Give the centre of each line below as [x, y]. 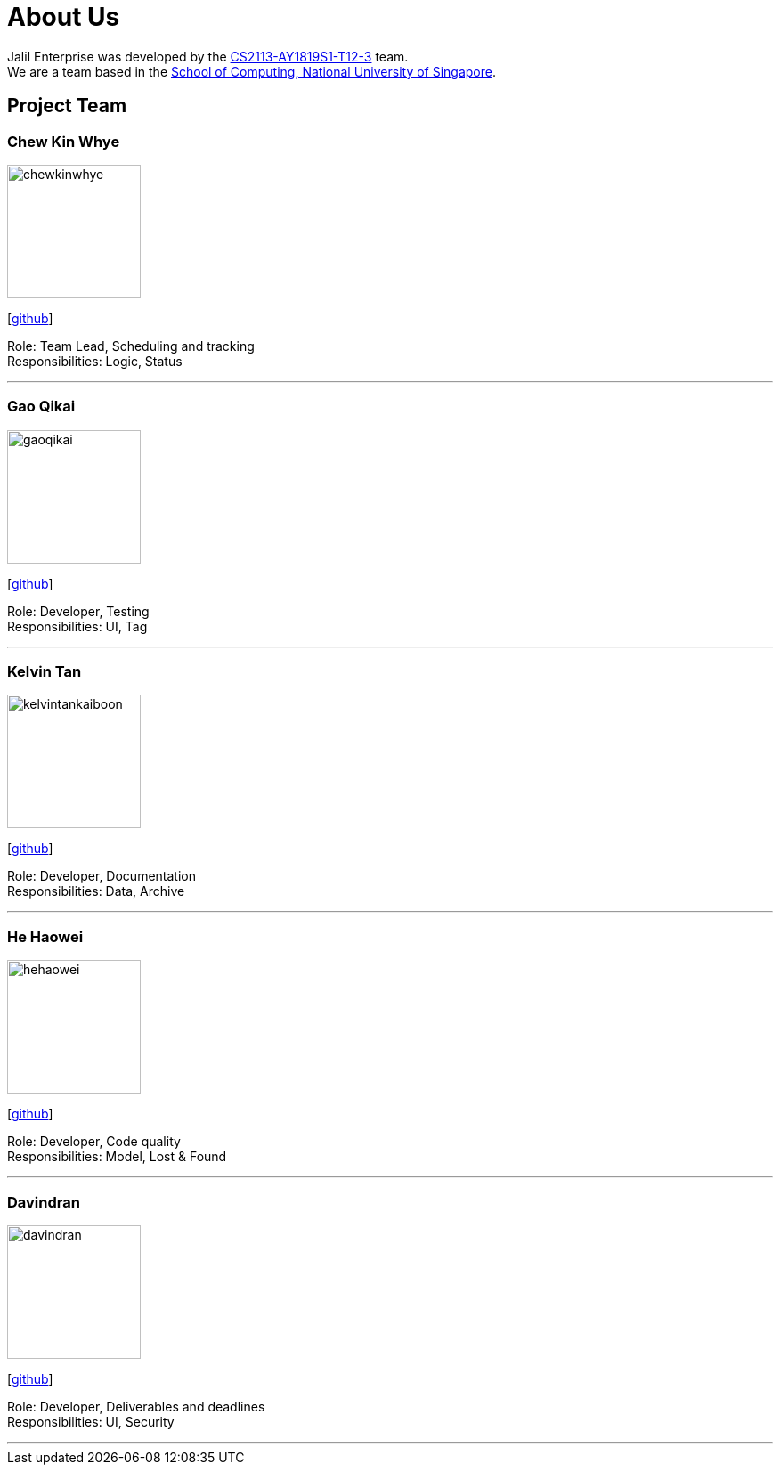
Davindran [44, 1202]
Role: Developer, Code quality [94, 1142]
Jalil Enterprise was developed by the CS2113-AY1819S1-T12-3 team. [208, 56]
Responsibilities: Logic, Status [95, 361]
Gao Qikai [41, 407]
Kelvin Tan [45, 672]
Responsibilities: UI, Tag [77, 626]
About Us [64, 17]
